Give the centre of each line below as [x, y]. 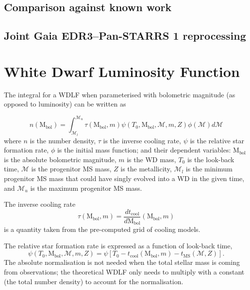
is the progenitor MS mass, [71, 169]
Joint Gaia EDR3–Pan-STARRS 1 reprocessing [125, 36]
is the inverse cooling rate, [142, 140]
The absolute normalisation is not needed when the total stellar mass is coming [122, 262]
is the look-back [211, 159]
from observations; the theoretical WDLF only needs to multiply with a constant [124, 272]
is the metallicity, [146, 169]
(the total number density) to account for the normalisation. [94, 281]
